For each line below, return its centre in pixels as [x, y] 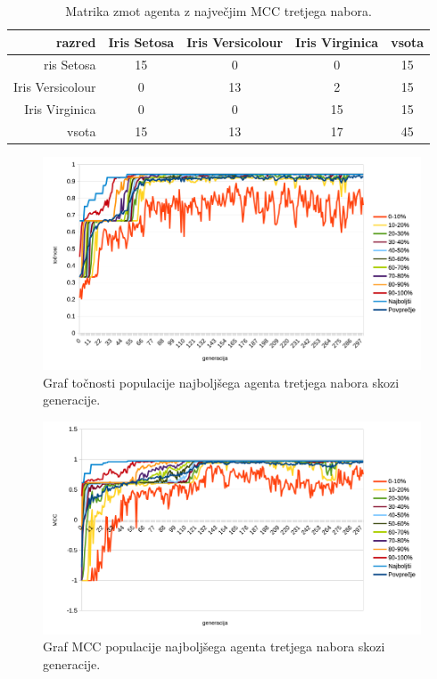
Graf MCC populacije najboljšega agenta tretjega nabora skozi [214, 646]
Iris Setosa [141, 41]
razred [76, 41]
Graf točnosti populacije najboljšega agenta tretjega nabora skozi [221, 382]
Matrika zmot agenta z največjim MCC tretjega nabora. [218, 11]
